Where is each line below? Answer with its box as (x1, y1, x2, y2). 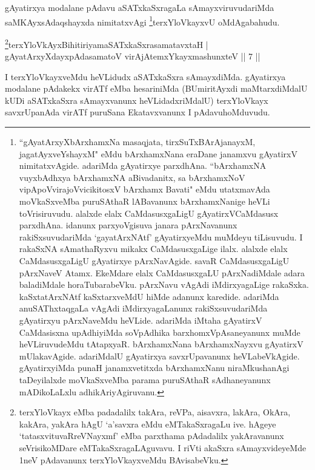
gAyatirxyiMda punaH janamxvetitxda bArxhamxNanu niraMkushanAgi (19, 361, 290, 374)
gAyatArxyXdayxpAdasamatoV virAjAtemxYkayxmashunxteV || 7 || (5, 50, 260, 63)
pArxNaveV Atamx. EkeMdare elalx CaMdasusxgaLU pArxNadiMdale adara (19, 266, 305, 279)
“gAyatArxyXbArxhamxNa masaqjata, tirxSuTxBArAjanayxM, (19, 135, 256, 148)
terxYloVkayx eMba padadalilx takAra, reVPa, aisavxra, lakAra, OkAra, (19, 406, 291, 418)
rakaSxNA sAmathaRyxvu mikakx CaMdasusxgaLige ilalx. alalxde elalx (19, 242, 288, 255)
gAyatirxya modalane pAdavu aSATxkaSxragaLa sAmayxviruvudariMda (5, 1, 274, 13)
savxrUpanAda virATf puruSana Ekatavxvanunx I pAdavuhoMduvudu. (5, 106, 270, 118)
